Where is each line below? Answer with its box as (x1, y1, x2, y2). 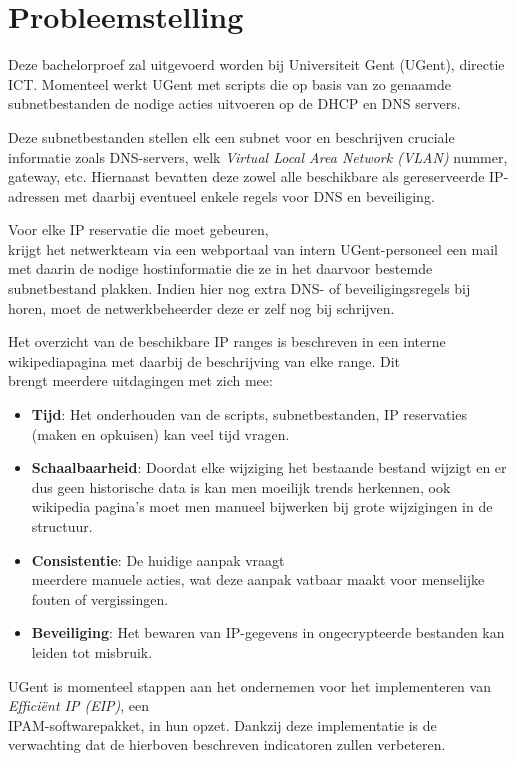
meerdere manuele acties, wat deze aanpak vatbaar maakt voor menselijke (31, 569, 485, 590)
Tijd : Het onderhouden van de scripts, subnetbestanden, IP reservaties (31, 404, 467, 425)
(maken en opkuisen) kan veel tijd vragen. (31, 423, 290, 444)
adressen (8, 185, 60, 206)
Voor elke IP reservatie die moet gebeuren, (8, 219, 269, 240)
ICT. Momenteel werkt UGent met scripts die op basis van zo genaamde (8, 73, 451, 94)
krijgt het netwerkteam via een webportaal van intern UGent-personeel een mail (8, 238, 498, 259)
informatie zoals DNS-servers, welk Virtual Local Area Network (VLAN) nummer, (8, 146, 508, 167)
